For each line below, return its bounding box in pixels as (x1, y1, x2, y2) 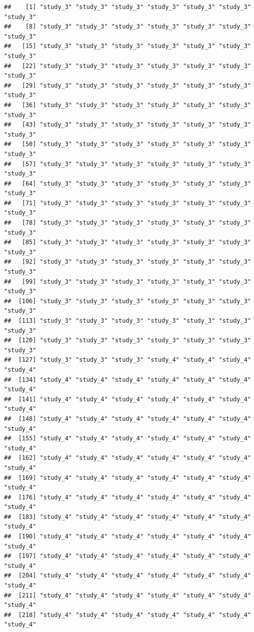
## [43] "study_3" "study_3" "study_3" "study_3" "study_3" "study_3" (4, 121, 251, 129)
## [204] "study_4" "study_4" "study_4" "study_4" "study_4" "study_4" (4, 572, 251, 579)
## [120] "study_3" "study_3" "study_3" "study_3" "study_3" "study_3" (4, 337, 251, 344)
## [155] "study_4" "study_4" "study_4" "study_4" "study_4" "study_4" (4, 435, 251, 442)
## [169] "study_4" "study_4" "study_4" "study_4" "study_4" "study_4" (4, 474, 251, 481)
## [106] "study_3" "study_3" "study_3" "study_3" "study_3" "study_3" (4, 297, 251, 305)
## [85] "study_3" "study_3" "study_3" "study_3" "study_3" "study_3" (4, 239, 251, 246)
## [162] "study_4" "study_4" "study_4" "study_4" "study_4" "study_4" (4, 454, 251, 462)
